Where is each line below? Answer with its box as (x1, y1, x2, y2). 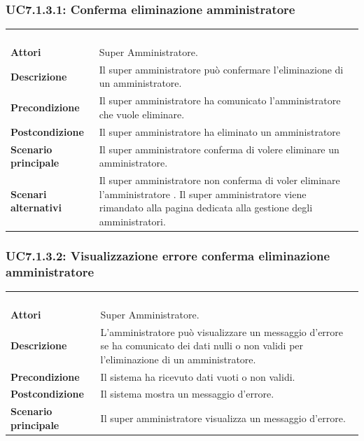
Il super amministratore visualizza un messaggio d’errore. (100, 411, 346, 426)
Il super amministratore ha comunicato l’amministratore (99, 93, 341, 108)
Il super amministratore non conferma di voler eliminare (99, 172, 340, 187)
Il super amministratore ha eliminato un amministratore (99, 124, 341, 139)
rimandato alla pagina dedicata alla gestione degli (99, 200, 313, 215)
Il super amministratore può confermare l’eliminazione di (99, 62, 344, 76)
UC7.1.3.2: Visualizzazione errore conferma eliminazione (6, 246, 330, 264)
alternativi (10, 200, 62, 215)
